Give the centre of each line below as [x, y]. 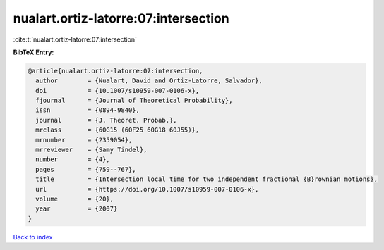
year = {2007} [77, 209]
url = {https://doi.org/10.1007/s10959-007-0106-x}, [147, 189]
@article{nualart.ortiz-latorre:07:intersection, [115, 71]
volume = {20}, [75, 199]
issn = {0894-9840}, [88, 110]
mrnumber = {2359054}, [84, 140]
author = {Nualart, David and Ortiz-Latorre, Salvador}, [149, 81]
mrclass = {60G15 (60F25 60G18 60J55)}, [118, 130]
